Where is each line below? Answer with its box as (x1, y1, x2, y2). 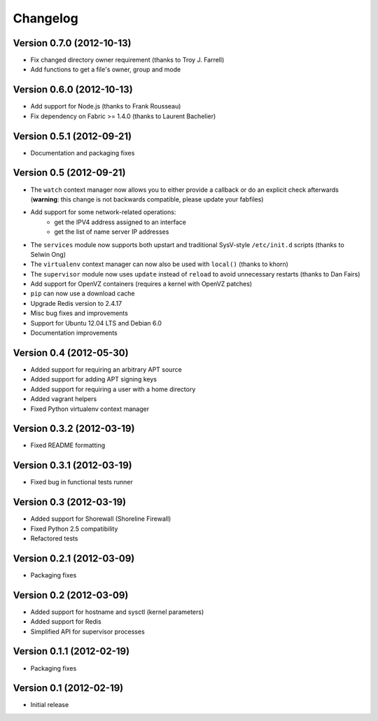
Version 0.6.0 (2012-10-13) (13, 84, 133, 96)
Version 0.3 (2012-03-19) (13, 496, 126, 508)
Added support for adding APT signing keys (30, 375, 157, 384)
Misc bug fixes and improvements (30, 309, 129, 318)
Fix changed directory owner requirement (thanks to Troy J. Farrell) (30, 56, 225, 64)
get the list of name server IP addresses (54, 227, 169, 236)
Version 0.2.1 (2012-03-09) (13, 552, 135, 564)
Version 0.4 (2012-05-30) (13, 346, 129, 358)
